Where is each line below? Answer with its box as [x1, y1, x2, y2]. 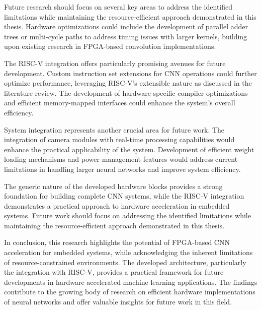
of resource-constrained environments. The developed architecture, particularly [4, 257, 246, 267]
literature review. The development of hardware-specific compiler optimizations [4, 87, 248, 98]
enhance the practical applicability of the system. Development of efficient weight [4, 144, 254, 154]
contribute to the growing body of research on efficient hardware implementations [4, 286, 255, 297]
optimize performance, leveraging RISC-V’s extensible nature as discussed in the [4, 78, 252, 88]
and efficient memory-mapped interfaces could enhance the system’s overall [4, 97, 235, 108]
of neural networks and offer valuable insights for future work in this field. [4, 296, 232, 307]
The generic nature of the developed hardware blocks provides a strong [4, 180, 223, 191]
